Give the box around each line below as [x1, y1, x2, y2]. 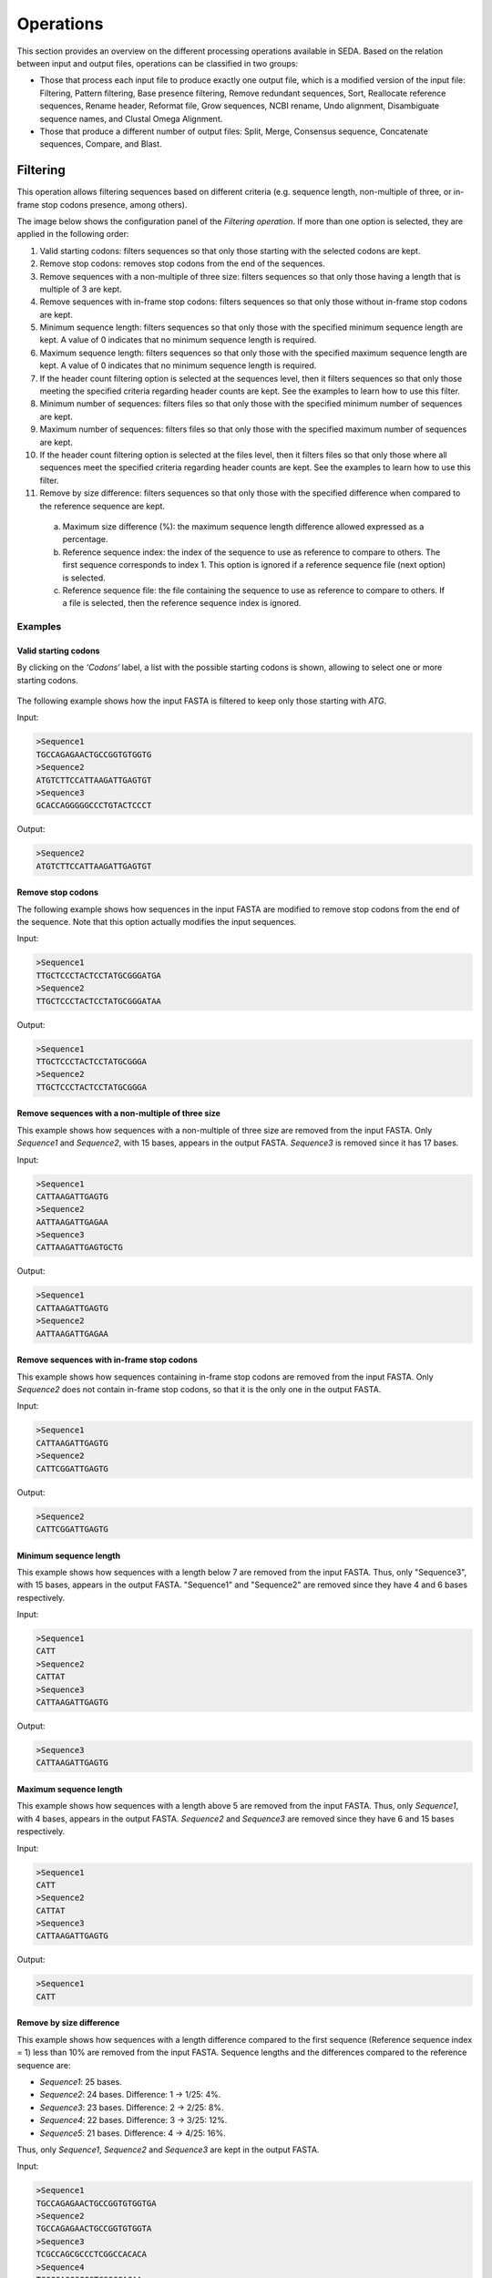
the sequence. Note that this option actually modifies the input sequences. [16, 917, 297, 928]
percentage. [62, 534, 108, 545]
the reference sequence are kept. [39, 500, 166, 511]
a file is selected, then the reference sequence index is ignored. [62, 598, 302, 609]
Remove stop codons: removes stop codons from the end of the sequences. [39, 258, 325, 269]
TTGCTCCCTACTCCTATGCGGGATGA [36, 970, 161, 980]
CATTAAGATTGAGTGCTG [36, 1242, 123, 1253]
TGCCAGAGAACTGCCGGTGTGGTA [36, 2223, 152, 2234]
